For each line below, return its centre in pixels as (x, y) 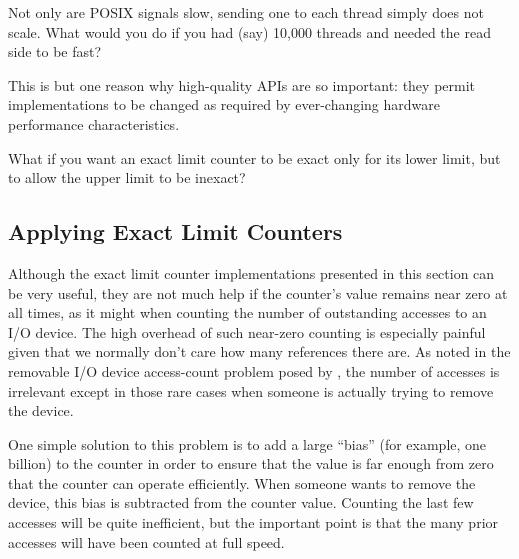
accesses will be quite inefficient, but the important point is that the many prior (253, 522)
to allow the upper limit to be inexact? (127, 177)
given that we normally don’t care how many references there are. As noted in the (259, 351)
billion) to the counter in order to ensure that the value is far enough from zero (251, 463)
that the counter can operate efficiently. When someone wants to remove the (242, 482)
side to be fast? (55, 51)
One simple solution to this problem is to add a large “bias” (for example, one (247, 443)
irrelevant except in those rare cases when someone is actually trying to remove (251, 390)
